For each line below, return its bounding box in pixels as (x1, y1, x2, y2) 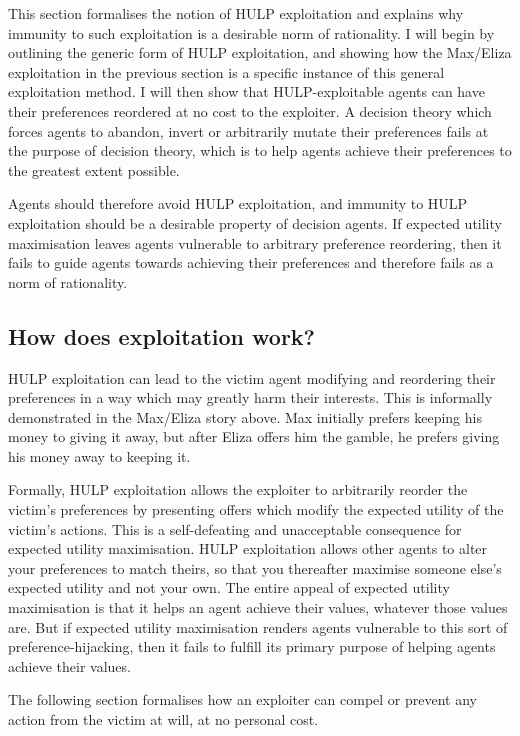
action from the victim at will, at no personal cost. (8, 709, 319, 730)
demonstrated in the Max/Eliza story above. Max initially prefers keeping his (8, 406, 482, 427)
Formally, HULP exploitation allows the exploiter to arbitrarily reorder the (8, 479, 468, 500)
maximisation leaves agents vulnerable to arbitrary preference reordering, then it (8, 232, 502, 253)
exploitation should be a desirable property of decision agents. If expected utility (8, 212, 502, 233)
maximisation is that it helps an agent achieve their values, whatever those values (8, 597, 508, 618)
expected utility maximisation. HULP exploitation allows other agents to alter (8, 538, 488, 559)
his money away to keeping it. (8, 445, 191, 466)
